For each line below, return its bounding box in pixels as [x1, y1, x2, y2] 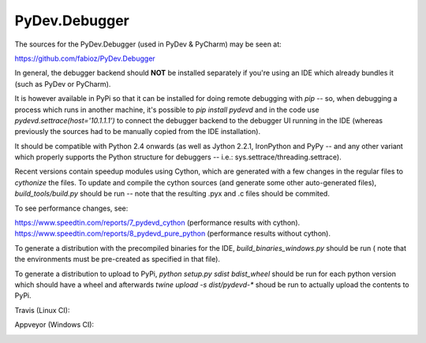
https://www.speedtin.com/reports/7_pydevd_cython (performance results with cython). [14, 218, 301, 228]
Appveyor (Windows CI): [14, 320, 95, 330]
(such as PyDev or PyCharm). [14, 79, 111, 88]
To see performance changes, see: [14, 203, 129, 213]
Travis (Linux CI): [14, 305, 70, 315]
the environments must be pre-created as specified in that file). [14, 255, 221, 264]
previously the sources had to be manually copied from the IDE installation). [14, 127, 260, 136]
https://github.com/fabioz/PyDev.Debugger [14, 54, 155, 63]
